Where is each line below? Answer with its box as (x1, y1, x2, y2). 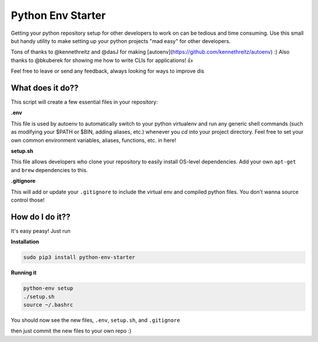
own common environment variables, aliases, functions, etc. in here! (11, 136, 177, 144)
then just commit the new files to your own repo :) (11, 327, 132, 334)
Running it (11, 269, 37, 277)
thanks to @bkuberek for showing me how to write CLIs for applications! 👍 (11, 57, 193, 64)
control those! (11, 196, 45, 203)
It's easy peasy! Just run (11, 227, 71, 234)
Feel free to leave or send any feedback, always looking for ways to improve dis (11, 68, 204, 75)
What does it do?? (11, 83, 79, 93)
